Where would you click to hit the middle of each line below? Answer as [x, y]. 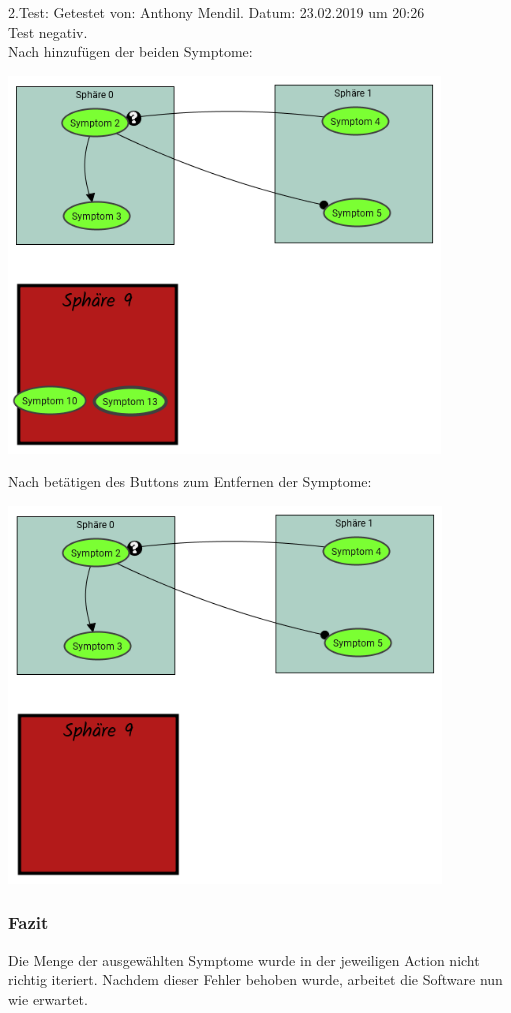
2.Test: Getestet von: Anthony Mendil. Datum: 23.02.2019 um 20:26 [216, 12]
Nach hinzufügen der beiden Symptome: [130, 51]
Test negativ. [48, 31]
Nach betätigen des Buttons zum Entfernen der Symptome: [190, 481]
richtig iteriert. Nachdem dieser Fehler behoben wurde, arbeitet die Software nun [255, 979]
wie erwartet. [48, 998]
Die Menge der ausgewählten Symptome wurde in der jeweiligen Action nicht [244, 959]
